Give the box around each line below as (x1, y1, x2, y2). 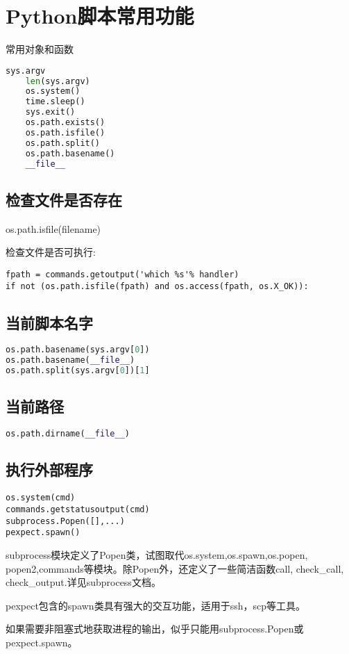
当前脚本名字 (6, 311, 93, 333)
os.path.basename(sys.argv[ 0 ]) (6, 345, 150, 355)
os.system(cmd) (6, 493, 76, 503)
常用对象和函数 (6, 42, 74, 56)
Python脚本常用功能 (6, 1, 194, 30)
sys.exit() (25, 107, 76, 117)
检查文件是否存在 (6, 188, 122, 210)
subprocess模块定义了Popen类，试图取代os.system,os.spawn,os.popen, (6, 547, 308, 562)
